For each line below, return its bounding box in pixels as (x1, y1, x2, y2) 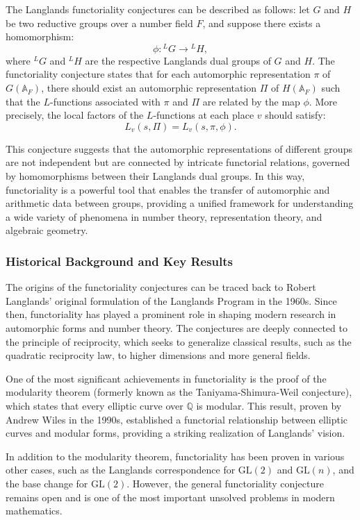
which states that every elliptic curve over (6, 398, 183, 412)
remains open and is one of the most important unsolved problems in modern (6, 489, 335, 504)
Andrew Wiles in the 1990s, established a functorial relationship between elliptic (6, 412, 348, 426)
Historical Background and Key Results (6, 252, 233, 269)
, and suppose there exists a (202, 15, 321, 30)
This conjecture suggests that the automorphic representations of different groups (6, 141, 352, 156)
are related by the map (202, 94, 300, 108)
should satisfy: (265, 108, 326, 122)
